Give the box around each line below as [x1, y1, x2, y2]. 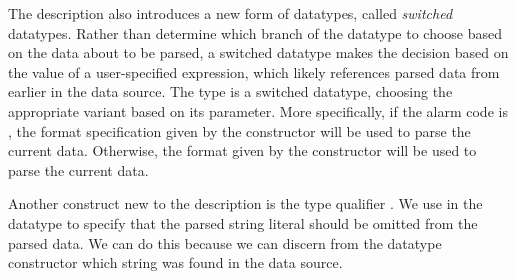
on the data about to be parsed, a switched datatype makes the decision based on [8, 42, 509, 63]
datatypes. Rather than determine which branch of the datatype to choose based [8, 22, 503, 43]
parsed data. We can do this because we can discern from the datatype [8, 232, 442, 253]
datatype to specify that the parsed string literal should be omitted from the [8, 212, 478, 233]
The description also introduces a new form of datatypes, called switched [8, 3, 453, 23]
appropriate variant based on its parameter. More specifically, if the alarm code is [8, 100, 508, 121]
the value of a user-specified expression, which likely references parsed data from [8, 61, 500, 82]
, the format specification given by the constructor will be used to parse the [8, 120, 471, 141]
